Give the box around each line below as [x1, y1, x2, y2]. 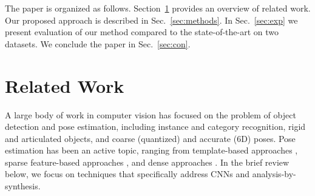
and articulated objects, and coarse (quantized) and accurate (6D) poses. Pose [5, 132, 296, 144]
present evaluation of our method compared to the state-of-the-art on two [5, 25, 279, 38]
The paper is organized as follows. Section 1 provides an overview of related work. [5, 2, 311, 14]
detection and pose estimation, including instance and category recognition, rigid [5, 120, 306, 133]
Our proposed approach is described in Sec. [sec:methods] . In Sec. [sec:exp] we [5, 13, 298, 26]
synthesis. [5, 180, 41, 192]
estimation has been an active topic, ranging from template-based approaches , [5, 144, 298, 157]
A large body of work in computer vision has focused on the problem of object [5, 108, 296, 121]
